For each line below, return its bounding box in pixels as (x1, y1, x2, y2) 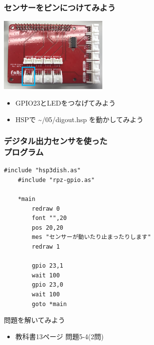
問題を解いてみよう (4, 315, 65, 325)
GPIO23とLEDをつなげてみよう (15, 97, 116, 108)
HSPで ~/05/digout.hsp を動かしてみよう (15, 114, 144, 124)
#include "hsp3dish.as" (4, 167, 81, 174)
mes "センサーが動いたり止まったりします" (32, 234, 151, 241)
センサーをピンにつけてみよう (4, 1, 116, 13)
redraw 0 (32, 205, 60, 212)
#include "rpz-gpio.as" (18, 176, 95, 183)
